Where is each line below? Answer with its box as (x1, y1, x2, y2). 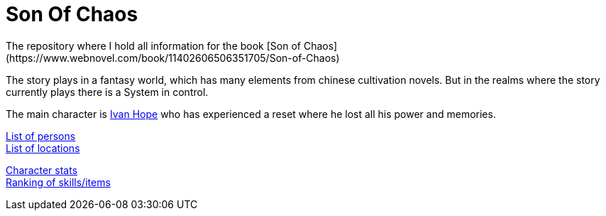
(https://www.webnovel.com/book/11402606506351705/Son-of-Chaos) (6, 51, 340, 64)
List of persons (6, 129, 76, 142)
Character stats (6, 163, 78, 176)
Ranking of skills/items (6, 175, 111, 188)
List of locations (6, 141, 80, 154)
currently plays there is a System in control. (6, 85, 209, 98)
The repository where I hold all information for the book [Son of (6, 39, 301, 52)
